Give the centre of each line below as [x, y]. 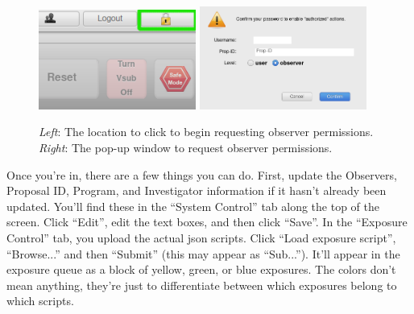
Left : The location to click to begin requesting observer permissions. [206, 132]
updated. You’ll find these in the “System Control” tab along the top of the [193, 206]
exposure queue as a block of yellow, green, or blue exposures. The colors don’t [201, 269]
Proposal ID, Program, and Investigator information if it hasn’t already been [197, 190]
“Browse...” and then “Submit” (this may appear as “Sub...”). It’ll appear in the [203, 253]
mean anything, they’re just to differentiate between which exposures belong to [202, 285]
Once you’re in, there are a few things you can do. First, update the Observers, [202, 174]
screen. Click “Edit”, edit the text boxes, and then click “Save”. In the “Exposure [207, 222]
